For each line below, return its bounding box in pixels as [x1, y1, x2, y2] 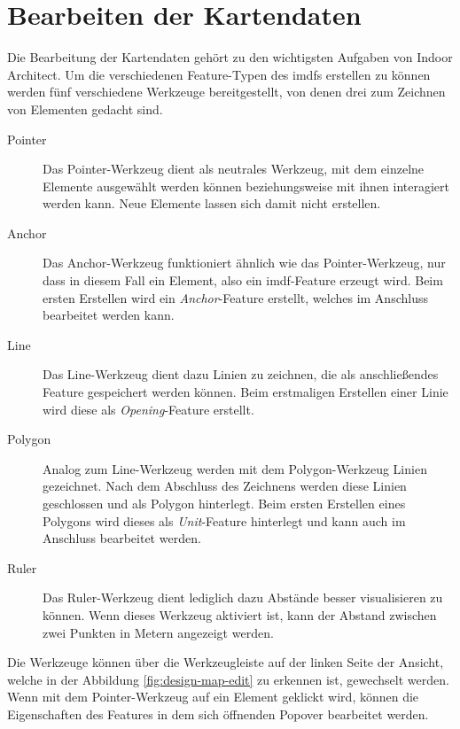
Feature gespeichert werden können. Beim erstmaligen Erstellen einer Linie [43, 383, 448, 401]
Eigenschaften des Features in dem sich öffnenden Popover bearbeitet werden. [7, 704, 429, 723]
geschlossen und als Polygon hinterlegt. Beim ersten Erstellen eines [43, 494, 406, 512]
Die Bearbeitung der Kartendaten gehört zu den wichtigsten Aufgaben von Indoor [7, 48, 453, 66]
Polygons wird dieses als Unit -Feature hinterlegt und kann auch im [43, 511, 406, 530]
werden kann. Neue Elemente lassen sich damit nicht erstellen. [43, 194, 381, 213]
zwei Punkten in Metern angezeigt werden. [43, 623, 274, 641]
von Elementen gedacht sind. [7, 99, 163, 118]
